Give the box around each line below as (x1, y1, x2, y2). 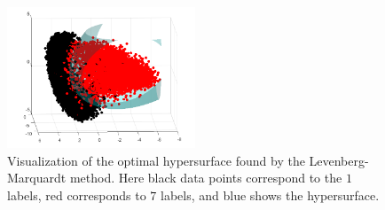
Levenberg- (309, 151, 369, 169)
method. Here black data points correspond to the (69, 168, 342, 187)
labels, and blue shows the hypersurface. (161, 185, 380, 204)
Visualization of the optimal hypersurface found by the (7, 151, 305, 169)
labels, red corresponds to (7, 185, 146, 204)
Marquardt (7, 168, 67, 187)
